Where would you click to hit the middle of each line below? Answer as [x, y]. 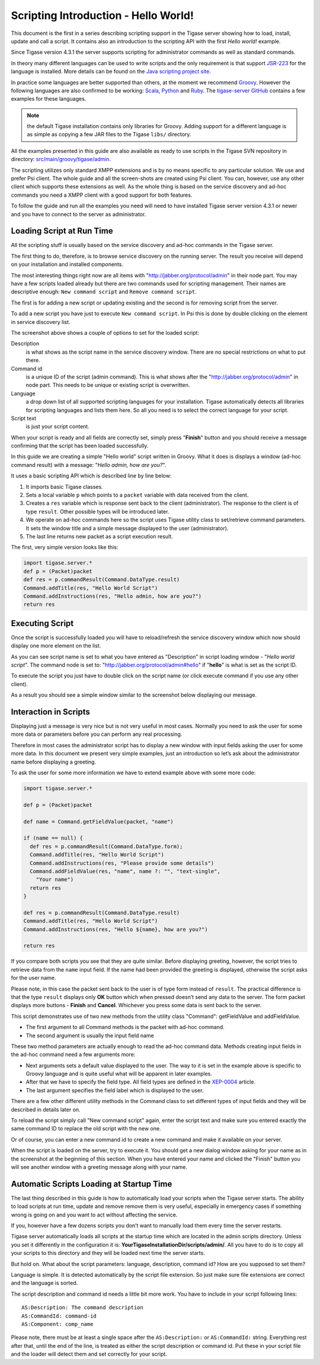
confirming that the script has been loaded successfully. [80, 446]
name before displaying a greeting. [54, 762]
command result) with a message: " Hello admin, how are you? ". [89, 464]
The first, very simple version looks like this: [65, 547]
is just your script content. [58, 427]
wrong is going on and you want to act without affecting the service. [94, 1215]
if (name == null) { [53, 838]
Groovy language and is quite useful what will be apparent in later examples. [119, 1074]
